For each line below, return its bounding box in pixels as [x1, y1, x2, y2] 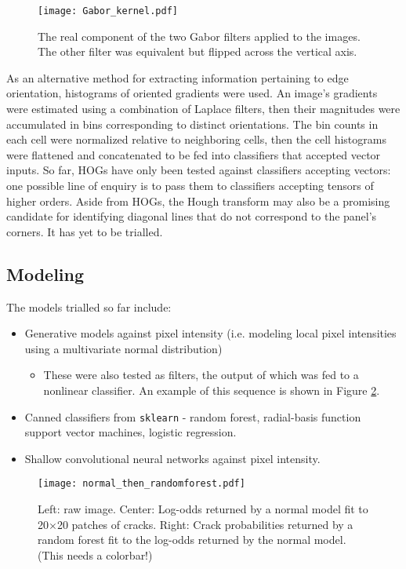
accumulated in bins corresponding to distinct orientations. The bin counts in [6, 115, 379, 132]
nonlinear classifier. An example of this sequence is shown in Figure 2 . [43, 381, 380, 398]
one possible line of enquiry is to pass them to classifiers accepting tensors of [6, 177, 374, 193]
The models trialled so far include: [6, 298, 172, 315]
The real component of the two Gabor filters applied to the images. [38, 27, 361, 44]
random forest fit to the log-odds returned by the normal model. [38, 531, 346, 548]
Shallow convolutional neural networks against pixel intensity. [24, 450, 321, 466]
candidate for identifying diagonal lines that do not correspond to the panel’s [6, 208, 377, 224]
